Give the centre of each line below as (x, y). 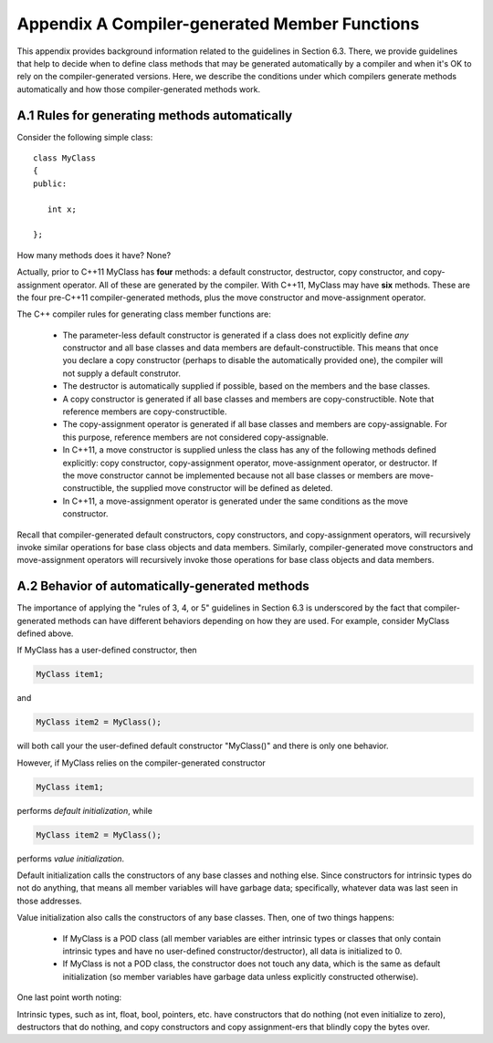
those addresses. (49, 901)
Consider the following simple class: (85, 137)
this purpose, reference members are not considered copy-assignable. (195, 437)
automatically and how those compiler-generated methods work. (139, 89)
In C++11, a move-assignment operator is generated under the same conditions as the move (235, 501)
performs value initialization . (71, 859)
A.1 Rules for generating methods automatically (155, 115)
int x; (62, 209)
